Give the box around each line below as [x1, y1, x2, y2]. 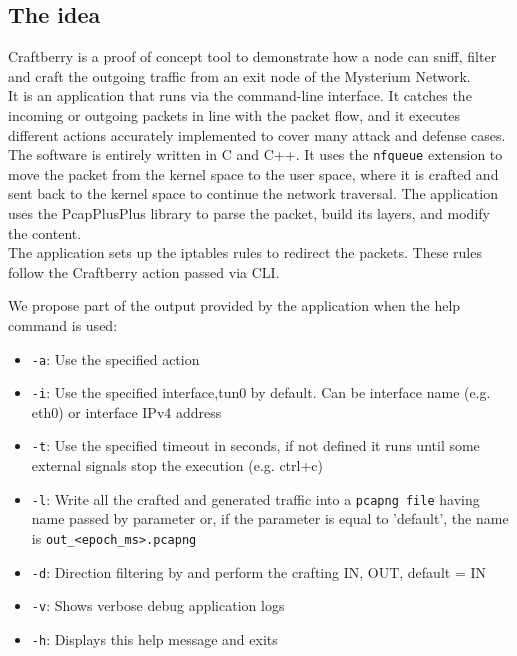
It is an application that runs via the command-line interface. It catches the [8, 85, 472, 106]
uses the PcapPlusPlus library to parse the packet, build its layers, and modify [8, 203, 490, 224]
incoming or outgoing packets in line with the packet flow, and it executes [8, 104, 461, 125]
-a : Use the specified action [31, 348, 200, 369]
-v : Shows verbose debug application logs [31, 595, 285, 616]
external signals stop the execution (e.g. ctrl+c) [31, 455, 323, 476]
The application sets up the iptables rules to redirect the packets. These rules [8, 242, 482, 263]
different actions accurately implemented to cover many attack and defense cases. [8, 124, 506, 145]
